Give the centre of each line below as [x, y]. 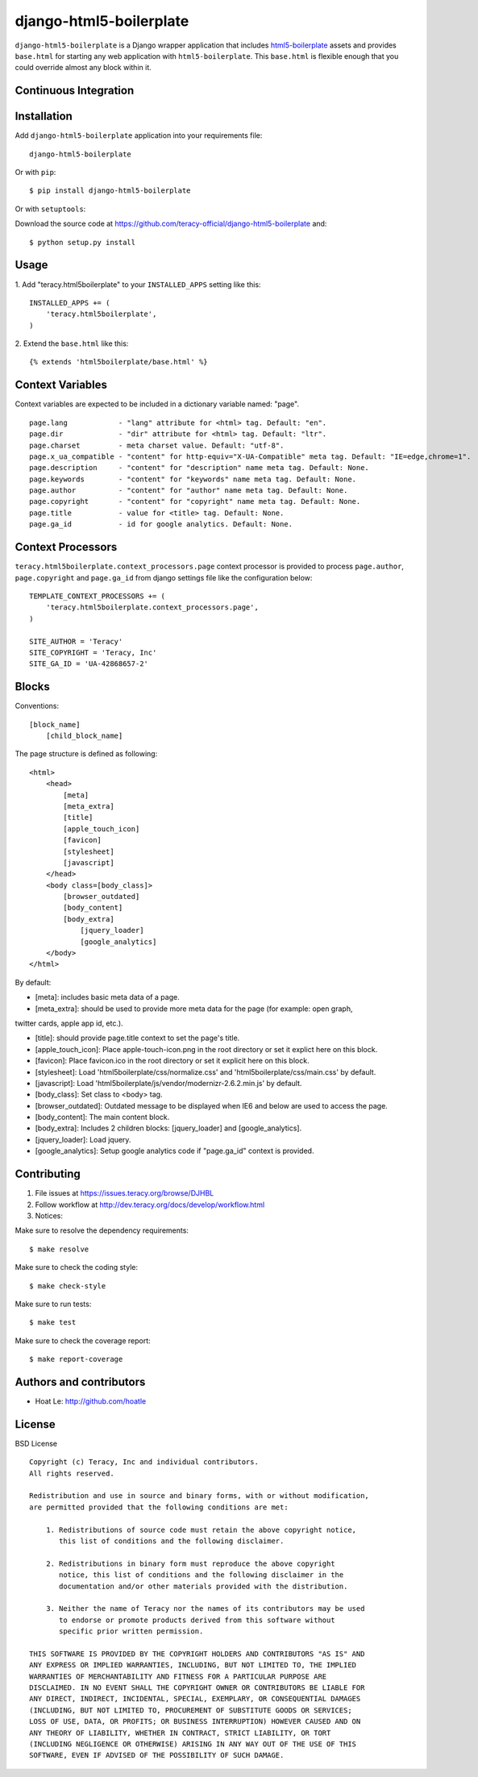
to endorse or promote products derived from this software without [197, 1620]
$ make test [53, 1323]
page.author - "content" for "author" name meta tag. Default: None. [189, 491]
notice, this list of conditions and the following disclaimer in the [202, 1575]
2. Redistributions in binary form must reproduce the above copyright [190, 1563]
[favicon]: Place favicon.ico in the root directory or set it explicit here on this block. [172, 1061]
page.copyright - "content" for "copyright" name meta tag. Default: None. [195, 501]
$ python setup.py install [83, 242]
